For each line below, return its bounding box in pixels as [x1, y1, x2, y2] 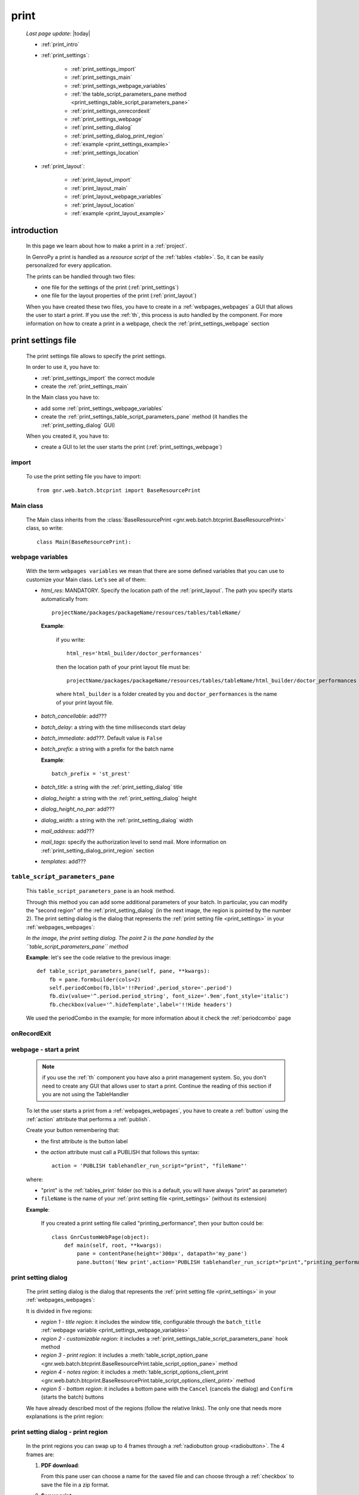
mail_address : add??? [41, 828, 95, 835]
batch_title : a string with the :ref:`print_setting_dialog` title [41, 783, 182, 791]
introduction [11, 225, 59, 236]
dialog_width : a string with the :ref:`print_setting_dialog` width [41, 816, 193, 823]
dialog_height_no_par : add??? [41, 806, 115, 813]
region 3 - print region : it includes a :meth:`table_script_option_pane [41, 1351, 208, 1359]
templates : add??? [41, 858, 86, 865]
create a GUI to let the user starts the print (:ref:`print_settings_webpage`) [41, 443, 223, 451]
